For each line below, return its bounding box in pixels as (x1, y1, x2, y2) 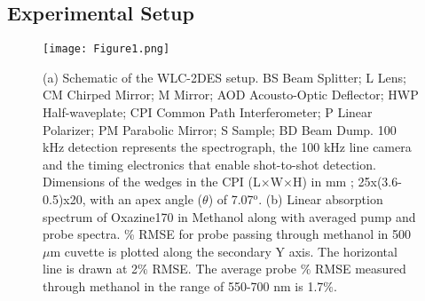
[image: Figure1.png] (43, 43, 170, 56)
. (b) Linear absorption (258, 190, 383, 209)
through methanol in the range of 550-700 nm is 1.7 (43, 276, 324, 295)
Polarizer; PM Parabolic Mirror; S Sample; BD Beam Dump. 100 (43, 120, 397, 139)
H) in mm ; (293, 172, 354, 191)
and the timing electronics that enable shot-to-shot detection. (43, 154, 376, 173)
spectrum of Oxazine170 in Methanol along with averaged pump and (43, 207, 416, 226)
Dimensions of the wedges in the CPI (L (43, 172, 261, 191)
